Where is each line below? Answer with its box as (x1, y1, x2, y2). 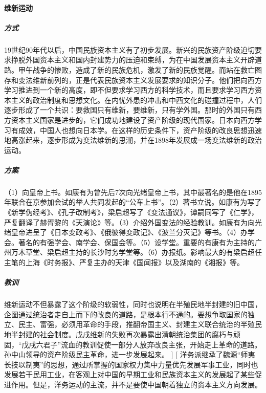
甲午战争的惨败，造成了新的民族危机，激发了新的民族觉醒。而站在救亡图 (18, 64, 262, 75)
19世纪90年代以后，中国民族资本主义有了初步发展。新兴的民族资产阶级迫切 (4, 44, 255, 55)
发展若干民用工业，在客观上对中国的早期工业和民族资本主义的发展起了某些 (4, 369, 255, 380)
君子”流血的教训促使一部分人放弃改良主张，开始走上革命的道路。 (43, 339, 262, 350)
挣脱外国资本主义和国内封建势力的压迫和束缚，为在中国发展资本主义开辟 (11, 54, 255, 65)
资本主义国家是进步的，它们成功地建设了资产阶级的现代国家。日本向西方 (11, 114, 255, 125)
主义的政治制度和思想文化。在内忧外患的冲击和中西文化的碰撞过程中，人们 (11, 94, 262, 105)
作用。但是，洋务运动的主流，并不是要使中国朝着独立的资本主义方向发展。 (11, 379, 262, 389)
